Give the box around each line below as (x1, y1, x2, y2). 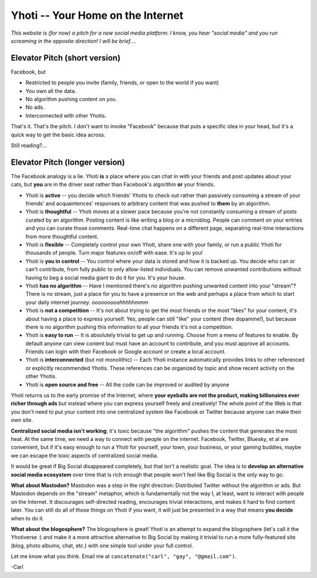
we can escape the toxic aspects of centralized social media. (11, 452, 158, 459)
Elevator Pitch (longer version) (11, 157, 126, 167)
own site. (11, 416, 33, 423)
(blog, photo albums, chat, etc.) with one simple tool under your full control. (11, 542, 194, 549)
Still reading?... (11, 142, 47, 149)
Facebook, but (11, 68, 46, 75)
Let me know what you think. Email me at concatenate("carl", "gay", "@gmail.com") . (11, 553, 237, 560)
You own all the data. (25, 87, 76, 94)
